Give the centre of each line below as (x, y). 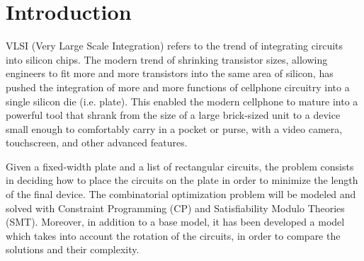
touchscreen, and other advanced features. (97, 143)
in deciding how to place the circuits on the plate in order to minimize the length (182, 180)
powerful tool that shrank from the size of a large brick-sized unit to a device (173, 115)
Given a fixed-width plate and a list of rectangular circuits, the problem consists (180, 166)
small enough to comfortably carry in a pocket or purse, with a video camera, (174, 128)
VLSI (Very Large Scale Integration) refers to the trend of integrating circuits (175, 46)
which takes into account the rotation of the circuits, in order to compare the (173, 235)
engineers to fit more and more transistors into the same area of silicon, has (170, 73)
